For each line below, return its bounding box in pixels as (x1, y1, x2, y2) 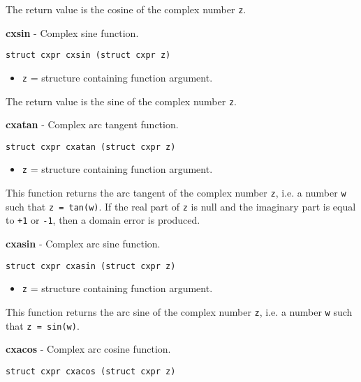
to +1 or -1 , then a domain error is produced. (6, 213, 200, 227)
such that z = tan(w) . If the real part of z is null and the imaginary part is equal (6, 199, 356, 213)
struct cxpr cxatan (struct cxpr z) (6, 142, 176, 152)
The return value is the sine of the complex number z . (6, 93, 237, 108)
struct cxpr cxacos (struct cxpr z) (6, 366, 176, 376)
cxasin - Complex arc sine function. (6, 236, 161, 251)
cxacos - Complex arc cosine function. (6, 342, 171, 356)
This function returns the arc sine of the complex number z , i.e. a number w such (6, 305, 353, 319)
